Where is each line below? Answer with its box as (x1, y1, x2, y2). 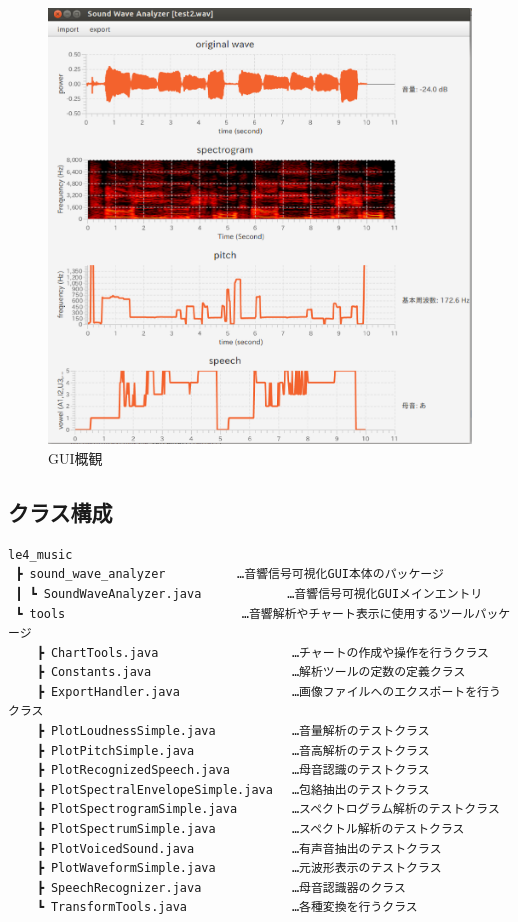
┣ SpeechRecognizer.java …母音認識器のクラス (36, 880, 406, 895)
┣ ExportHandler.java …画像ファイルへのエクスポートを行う (36, 684, 501, 699)
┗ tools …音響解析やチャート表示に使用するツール (15, 606, 475, 621)
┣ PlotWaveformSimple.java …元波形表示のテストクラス (36, 861, 442, 876)
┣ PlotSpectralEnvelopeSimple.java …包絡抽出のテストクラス (36, 782, 430, 797)
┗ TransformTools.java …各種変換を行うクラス (36, 900, 418, 915)
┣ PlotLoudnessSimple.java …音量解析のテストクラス (36, 724, 430, 739)
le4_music (8, 547, 73, 562)
